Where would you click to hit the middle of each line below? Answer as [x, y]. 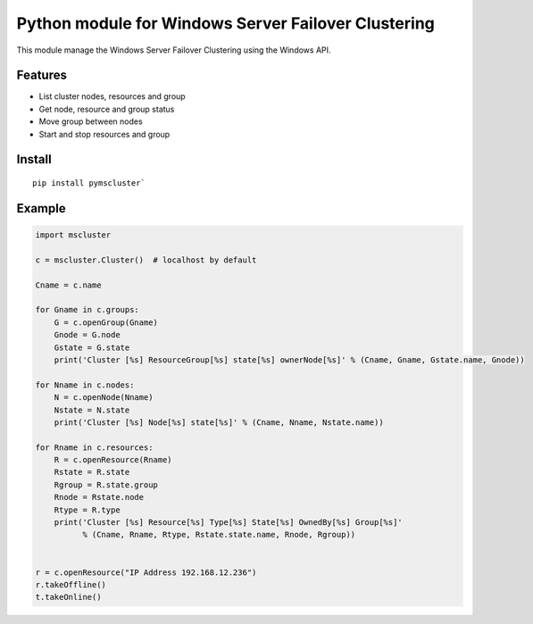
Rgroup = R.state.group [106, 485]
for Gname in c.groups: [87, 310]
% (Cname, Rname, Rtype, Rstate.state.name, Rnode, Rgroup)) [219, 535]
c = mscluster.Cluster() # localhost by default [146, 260]
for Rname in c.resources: [94, 447]
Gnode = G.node [87, 335]
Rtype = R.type [87, 510]
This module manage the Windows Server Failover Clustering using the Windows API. [174, 50]
